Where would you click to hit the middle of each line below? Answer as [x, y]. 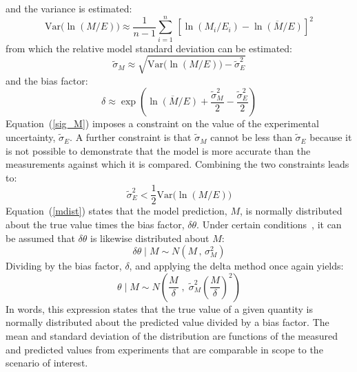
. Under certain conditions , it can [269, 225]
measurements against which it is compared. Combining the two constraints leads [177, 164]
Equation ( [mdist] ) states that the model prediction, [116, 211]
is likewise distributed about [150, 238]
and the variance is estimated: [69, 8]
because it [331, 137]
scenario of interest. [47, 363]
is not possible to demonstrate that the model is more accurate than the [158, 150]
